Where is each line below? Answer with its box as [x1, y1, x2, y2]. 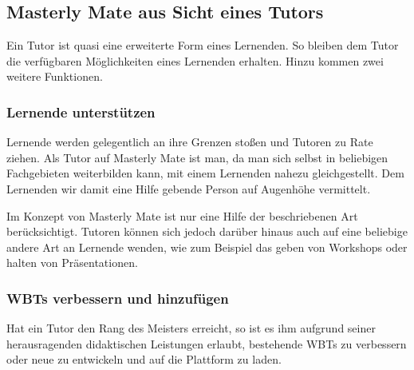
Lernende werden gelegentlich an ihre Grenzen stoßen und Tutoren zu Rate [6, 133, 373, 150]
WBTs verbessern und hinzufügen [6, 288, 229, 308]
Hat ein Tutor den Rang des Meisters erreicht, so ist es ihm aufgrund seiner [6, 320, 376, 336]
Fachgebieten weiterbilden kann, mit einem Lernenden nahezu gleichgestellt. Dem [6, 165, 404, 181]
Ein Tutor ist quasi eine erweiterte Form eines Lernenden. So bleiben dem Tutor [6, 37, 399, 54]
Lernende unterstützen [6, 101, 156, 121]
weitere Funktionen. [6, 68, 103, 85]
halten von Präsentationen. [6, 254, 138, 271]
